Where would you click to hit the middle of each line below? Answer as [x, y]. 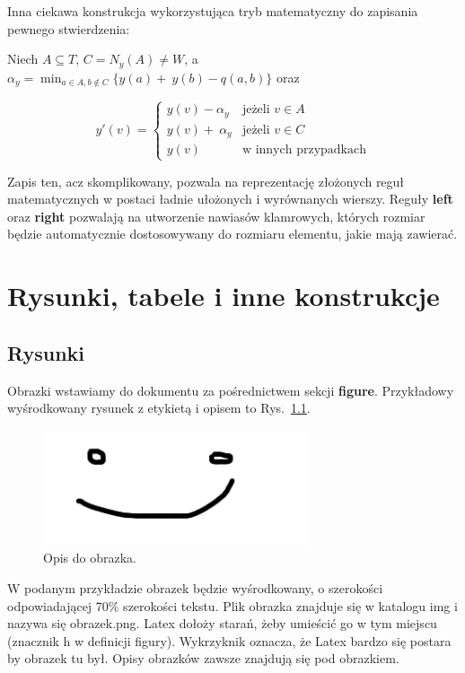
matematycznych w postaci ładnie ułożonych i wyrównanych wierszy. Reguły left [230, 199]
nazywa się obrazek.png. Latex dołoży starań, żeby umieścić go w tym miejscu [222, 623]
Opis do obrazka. [90, 558]
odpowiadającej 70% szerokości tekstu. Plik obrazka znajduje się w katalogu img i [232, 605]
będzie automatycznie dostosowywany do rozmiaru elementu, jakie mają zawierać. [232, 234]
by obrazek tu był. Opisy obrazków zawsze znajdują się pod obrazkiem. [203, 658]
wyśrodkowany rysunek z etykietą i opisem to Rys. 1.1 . [159, 408]
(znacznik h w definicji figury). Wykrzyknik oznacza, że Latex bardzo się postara [229, 640]
